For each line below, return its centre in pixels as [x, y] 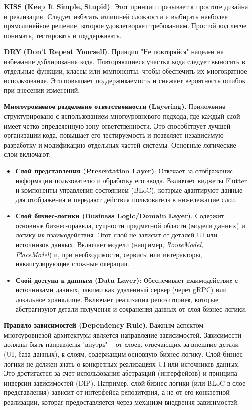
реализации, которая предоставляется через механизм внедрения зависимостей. [122, 401]
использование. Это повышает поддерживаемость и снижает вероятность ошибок [125, 80]
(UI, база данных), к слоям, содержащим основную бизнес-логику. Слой [112, 354]
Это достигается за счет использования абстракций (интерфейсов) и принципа [121, 373]
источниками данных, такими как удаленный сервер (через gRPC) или [121, 290]
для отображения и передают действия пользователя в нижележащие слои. [126, 199]
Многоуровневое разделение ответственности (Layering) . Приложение [115, 106]
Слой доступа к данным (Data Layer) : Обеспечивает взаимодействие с [126, 280]
